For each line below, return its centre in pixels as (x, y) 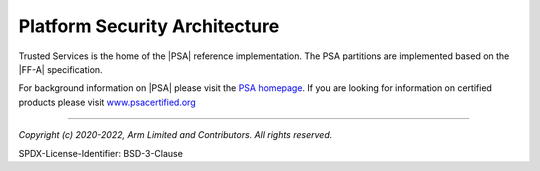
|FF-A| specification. (61, 69)
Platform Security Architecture (149, 26)
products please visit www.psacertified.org (107, 102)
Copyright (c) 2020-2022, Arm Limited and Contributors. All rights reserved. (175, 135)
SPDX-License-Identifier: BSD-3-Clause (101, 153)
